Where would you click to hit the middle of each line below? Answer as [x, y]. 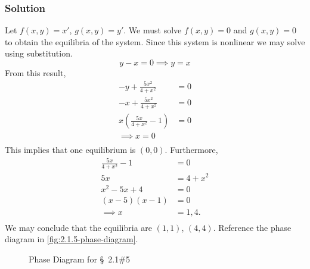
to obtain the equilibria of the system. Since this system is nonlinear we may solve [155, 41]
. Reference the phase [252, 227]
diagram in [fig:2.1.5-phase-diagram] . [72, 239]
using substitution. [39, 53]
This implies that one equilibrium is [70, 150]
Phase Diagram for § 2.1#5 [79, 259]
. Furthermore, [191, 150]
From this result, [35, 73]
